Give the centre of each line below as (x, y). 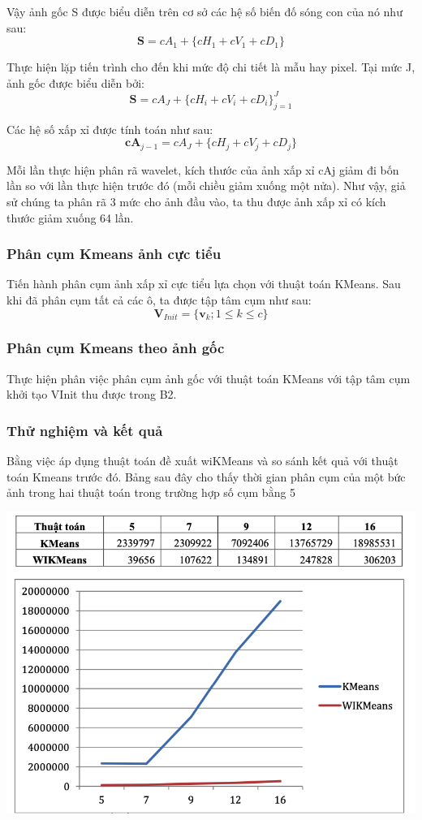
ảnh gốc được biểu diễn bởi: (75, 82)
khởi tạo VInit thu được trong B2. (92, 394)
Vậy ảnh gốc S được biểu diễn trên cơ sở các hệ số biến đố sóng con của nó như (205, 11)
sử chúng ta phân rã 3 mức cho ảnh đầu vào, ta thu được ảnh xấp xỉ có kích (196, 201)
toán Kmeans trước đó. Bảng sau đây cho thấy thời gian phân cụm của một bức (206, 476)
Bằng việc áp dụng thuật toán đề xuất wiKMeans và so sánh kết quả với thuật (202, 461)
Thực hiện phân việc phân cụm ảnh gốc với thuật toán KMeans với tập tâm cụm (209, 378)
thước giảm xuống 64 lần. (70, 217)
